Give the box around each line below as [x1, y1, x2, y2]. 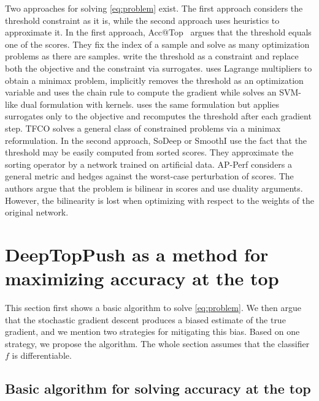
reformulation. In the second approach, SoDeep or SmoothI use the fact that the [5, 133, 307, 146]
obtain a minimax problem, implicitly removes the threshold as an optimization [5, 73, 304, 86]
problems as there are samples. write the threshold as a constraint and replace [5, 50, 299, 62]
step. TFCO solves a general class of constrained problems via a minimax [5, 121, 281, 134]
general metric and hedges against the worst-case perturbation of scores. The [5, 170, 294, 182]
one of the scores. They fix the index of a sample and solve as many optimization [5, 37, 310, 50]
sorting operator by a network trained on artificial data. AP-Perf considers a [5, 157, 293, 170]
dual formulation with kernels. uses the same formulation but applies [20, 97, 279, 110]
